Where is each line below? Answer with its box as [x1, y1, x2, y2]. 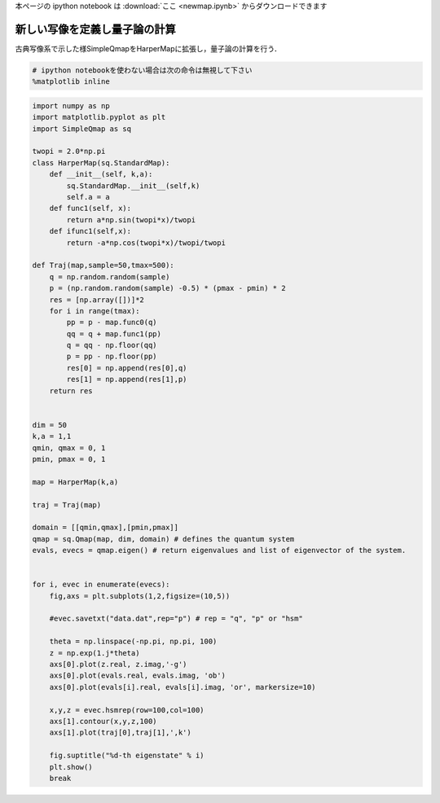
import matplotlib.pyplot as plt [32, 112, 166, 122]
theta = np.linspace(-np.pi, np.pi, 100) [49, 637, 218, 647]
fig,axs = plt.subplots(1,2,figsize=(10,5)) [49, 591, 231, 600]
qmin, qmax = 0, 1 [32, 443, 106, 452]
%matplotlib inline [32, 77, 110, 86]
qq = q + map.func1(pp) [66, 329, 162, 338]
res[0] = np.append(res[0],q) [66, 363, 187, 372]
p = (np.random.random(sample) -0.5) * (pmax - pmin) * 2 [49, 283, 286, 293]
